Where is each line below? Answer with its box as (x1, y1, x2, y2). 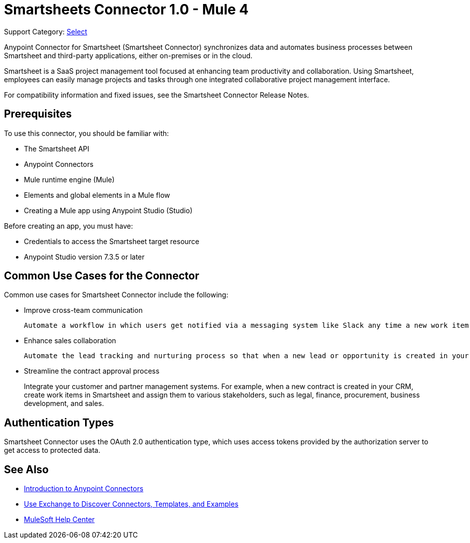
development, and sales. (24, 399, 104, 408)
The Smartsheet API (24, 144, 90, 153)
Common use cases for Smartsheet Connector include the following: (4, 290, 229, 299)
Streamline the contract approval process (24, 367, 160, 376)
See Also (4, 463, 49, 476)
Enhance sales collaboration (24, 336, 117, 345)
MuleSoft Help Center (24, 515, 95, 524)
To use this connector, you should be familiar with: (4, 129, 169, 137)
